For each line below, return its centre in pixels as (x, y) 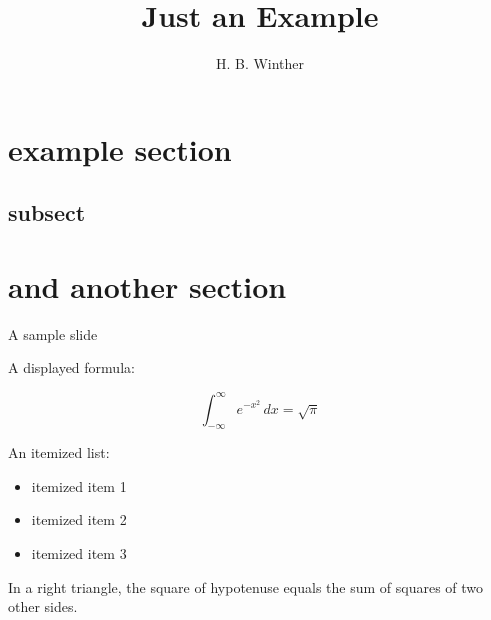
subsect (47, 212)
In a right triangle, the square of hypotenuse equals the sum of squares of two (246, 586)
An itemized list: (59, 452)
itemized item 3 (79, 553)
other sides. (43, 606)
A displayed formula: (71, 367)
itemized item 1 (79, 485)
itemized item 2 (79, 519)
